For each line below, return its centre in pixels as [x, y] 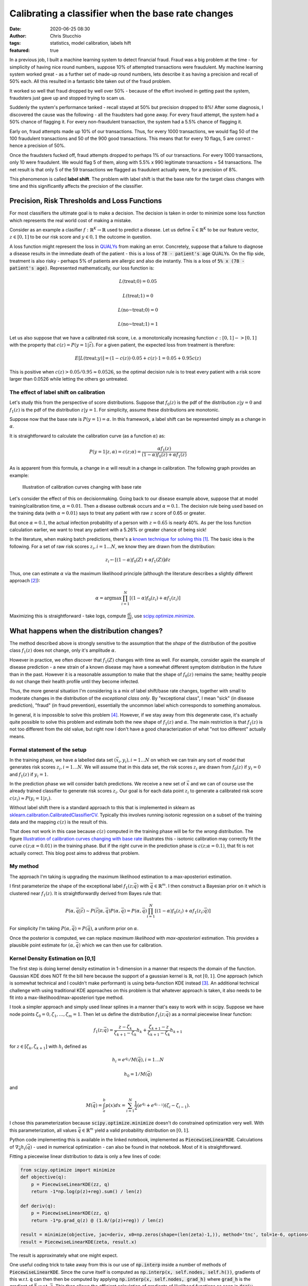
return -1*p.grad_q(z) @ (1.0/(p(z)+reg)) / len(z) [98, 1220]
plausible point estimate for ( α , [42, 945]
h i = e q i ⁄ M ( [125, 1060]
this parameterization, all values [43, 1130]
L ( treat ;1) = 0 [138, 296]
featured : [20, 50]
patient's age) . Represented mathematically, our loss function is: [82, 268]
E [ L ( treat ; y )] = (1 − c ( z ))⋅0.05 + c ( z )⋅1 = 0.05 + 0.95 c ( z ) [138, 358]
